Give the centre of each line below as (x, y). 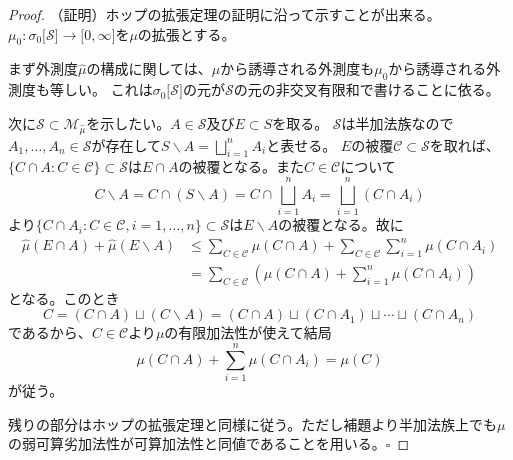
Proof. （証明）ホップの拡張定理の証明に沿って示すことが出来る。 (224, 14)
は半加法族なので (397, 122)
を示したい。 (128, 122)
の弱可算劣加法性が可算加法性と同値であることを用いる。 (197, 443)
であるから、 (50, 332)
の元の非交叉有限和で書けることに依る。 (366, 89)
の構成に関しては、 (149, 68)
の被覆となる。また (241, 166)
